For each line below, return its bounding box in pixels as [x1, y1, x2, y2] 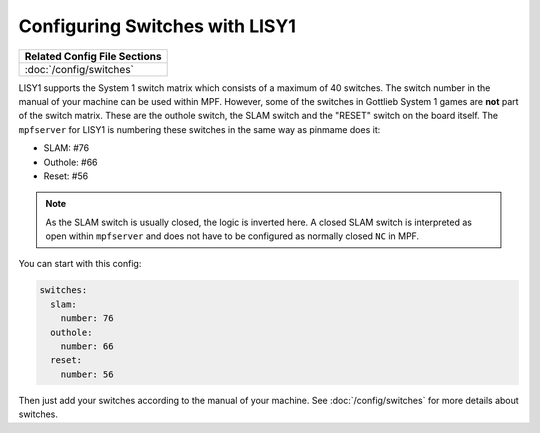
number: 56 [60, 368, 114, 380]
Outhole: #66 [43, 156, 98, 168]
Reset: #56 [43, 170, 89, 182]
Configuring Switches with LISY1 [18, 15, 297, 37]
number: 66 [60, 341, 114, 352]
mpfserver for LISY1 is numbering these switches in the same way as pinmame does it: [18, 123, 381, 135]
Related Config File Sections [24, 49, 162, 63]
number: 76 [60, 313, 114, 324]
